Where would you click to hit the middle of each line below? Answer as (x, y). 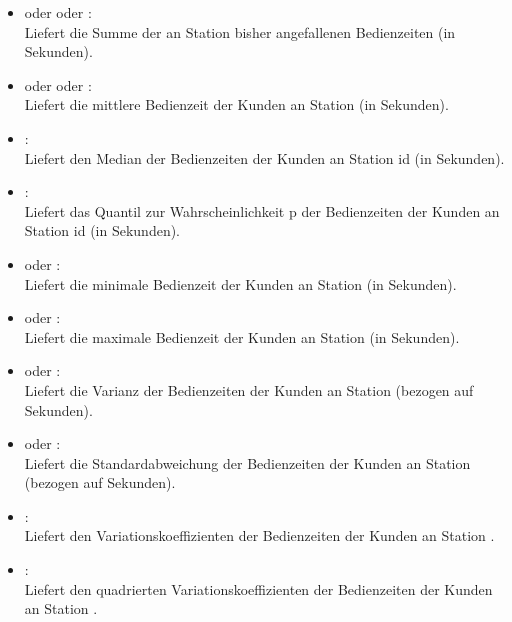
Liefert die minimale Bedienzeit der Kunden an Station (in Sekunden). (240, 283)
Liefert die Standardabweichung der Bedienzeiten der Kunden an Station (247, 462)
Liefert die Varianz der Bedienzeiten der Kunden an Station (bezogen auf (249, 389)
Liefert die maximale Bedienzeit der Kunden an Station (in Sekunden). (242, 336)
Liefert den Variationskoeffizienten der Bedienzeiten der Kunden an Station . (259, 535)
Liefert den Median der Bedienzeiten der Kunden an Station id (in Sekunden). (264, 157)
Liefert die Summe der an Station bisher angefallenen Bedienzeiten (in (240, 31)
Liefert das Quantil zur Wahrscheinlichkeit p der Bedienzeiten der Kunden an (262, 210)
